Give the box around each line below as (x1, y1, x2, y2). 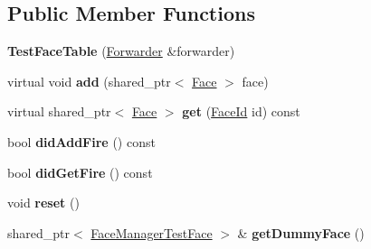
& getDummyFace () (237, 223, 365, 242)
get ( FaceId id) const (182, 102, 300, 121)
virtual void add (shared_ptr (7, 71, 171, 90)
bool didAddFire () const (7, 132, 156, 151)
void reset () (7, 193, 80, 212)
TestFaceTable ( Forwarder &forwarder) (7, 41, 235, 60)
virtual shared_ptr (7, 102, 111, 121)
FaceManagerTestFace (90, 223, 213, 242)
